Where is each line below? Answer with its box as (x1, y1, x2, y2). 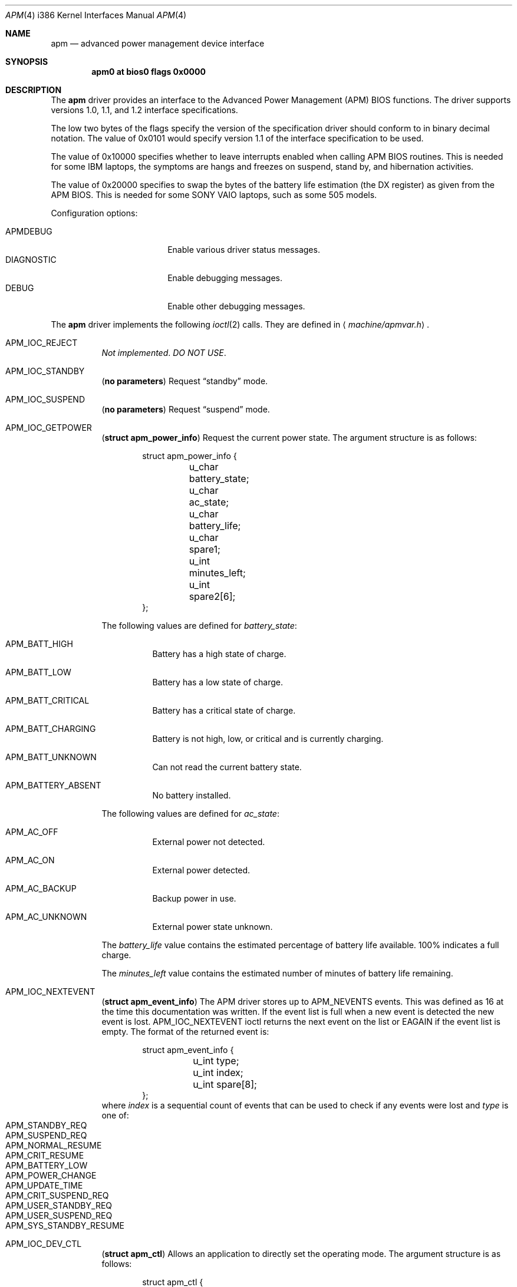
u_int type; (193, 1055, 239, 1067)
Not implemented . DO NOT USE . (101, 348, 226, 358)
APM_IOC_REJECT (5, 338, 78, 348)
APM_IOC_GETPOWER (5, 423, 92, 433)
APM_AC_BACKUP (5, 883, 77, 893)
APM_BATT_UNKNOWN (5, 752, 97, 762)
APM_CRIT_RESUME (5, 1150, 84, 1160)
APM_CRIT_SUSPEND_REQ (5, 1190, 109, 1200)
